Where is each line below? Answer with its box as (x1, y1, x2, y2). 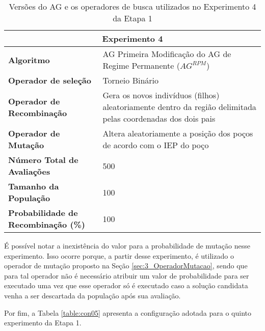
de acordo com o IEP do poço (102, 139, 209, 151)
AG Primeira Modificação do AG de (102, 48, 231, 60)
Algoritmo (8, 53, 50, 66)
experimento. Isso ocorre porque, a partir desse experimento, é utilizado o (4, 250, 234, 261)
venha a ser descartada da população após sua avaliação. (4, 290, 181, 300)
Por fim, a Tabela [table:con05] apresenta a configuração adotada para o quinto (4, 307, 252, 318)
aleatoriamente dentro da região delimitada (102, 101, 256, 113)
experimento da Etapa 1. (4, 317, 82, 328)
